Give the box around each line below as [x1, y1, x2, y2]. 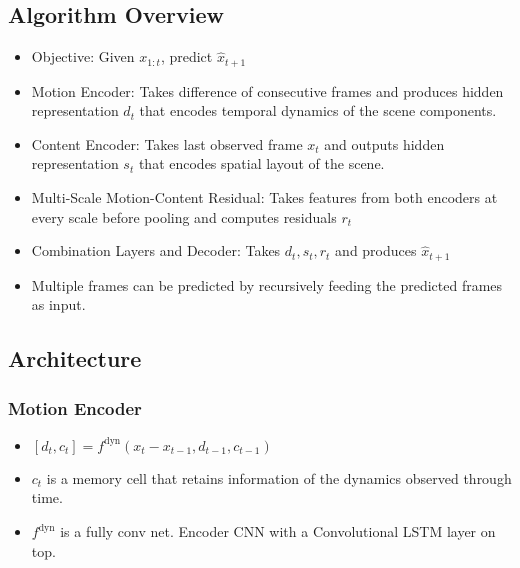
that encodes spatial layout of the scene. [138, 153, 385, 174]
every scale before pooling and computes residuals [31, 206, 337, 227]
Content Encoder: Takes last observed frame [31, 133, 303, 154]
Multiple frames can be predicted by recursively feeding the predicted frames [31, 274, 503, 295]
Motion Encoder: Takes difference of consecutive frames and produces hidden [31, 80, 504, 101]
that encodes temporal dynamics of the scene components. [139, 100, 497, 121]
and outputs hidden [324, 133, 445, 154]
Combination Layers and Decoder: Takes [31, 240, 281, 261]
